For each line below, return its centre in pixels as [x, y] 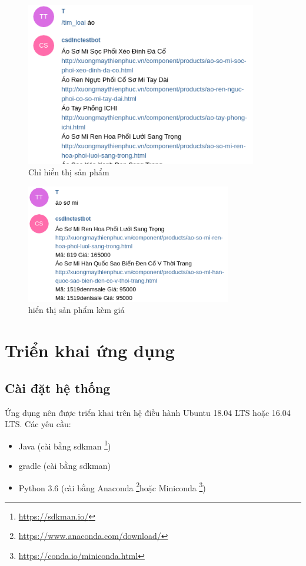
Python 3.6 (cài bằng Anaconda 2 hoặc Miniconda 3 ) [112, 487]
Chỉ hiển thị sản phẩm [69, 172]
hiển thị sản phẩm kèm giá [76, 310]
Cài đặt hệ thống [58, 387]
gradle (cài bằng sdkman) [64, 465]
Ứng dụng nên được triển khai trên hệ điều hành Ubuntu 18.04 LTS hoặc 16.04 [148, 412]
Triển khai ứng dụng [90, 350]
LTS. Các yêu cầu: [38, 424]
